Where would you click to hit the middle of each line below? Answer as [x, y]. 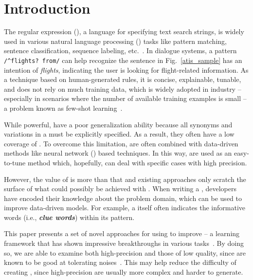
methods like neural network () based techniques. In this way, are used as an [118, 153]
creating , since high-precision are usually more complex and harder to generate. [124, 271]
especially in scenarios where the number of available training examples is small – [125, 98]
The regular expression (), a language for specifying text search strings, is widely [124, 31]
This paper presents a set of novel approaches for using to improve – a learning [122, 233]
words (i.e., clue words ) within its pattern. [69, 217]
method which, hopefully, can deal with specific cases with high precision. [137, 162]
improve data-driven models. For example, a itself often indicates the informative [125, 208]
